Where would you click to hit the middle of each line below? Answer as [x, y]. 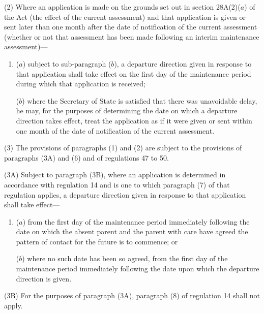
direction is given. [44, 278]
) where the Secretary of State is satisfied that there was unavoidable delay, [140, 100]
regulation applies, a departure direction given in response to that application [125, 194]
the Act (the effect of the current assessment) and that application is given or [125, 17]
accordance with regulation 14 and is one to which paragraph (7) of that [117, 184]
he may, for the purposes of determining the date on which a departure [127, 111]
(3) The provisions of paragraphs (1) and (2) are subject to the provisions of [123, 148]
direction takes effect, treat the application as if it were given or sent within [134, 120]
